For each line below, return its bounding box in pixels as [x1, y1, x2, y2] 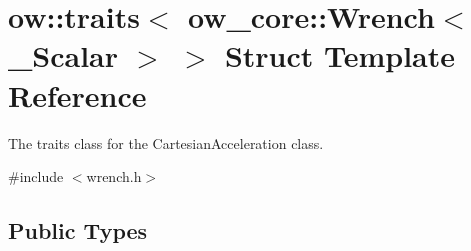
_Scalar [8, 35, 119, 76]
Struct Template [224, 35, 456, 76]
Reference [8, 74, 147, 115]
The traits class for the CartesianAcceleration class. [8, 132, 324, 153]
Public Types [8, 215, 148, 246]
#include [8, 166, 64, 187]
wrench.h [86, 166, 142, 187]
